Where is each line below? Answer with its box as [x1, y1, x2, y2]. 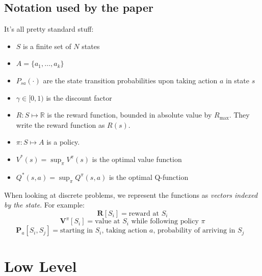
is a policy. [46, 136, 80, 147]
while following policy [131, 218, 199, 225]
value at [95, 218, 120, 225]
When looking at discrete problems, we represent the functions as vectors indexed [4, 189, 258, 200]
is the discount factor [46, 92, 112, 103]
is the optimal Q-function [109, 171, 189, 182]
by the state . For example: [4, 199, 85, 210]
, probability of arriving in [153, 227, 235, 235]
